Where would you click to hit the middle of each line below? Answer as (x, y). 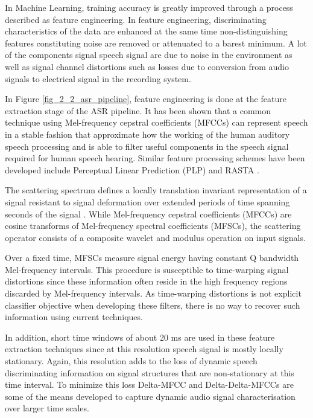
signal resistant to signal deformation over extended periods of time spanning (147, 201)
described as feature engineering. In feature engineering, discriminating (136, 19)
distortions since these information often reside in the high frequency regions (146, 281)
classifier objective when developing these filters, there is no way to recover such (153, 305)
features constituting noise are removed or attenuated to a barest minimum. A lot (156, 43)
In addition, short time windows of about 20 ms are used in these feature (140, 337)
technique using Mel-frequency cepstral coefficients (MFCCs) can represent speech (156, 122)
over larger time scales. (47, 408)
